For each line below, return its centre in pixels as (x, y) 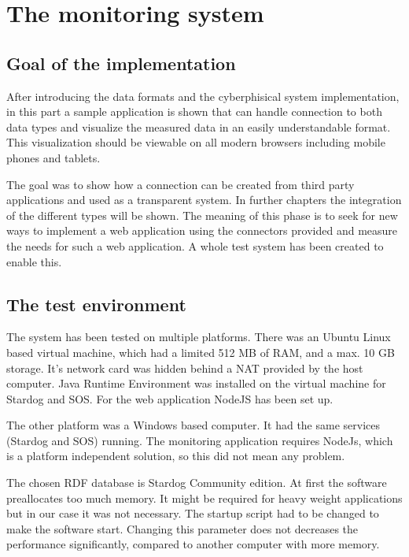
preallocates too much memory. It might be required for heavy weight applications (204, 498)
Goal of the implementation (121, 63)
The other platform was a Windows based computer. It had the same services (193, 425)
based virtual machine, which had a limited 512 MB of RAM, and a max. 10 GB (201, 352)
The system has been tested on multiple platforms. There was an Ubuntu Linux (199, 337)
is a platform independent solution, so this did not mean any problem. (176, 456)
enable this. (34, 261)
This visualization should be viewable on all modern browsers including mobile (196, 142)
